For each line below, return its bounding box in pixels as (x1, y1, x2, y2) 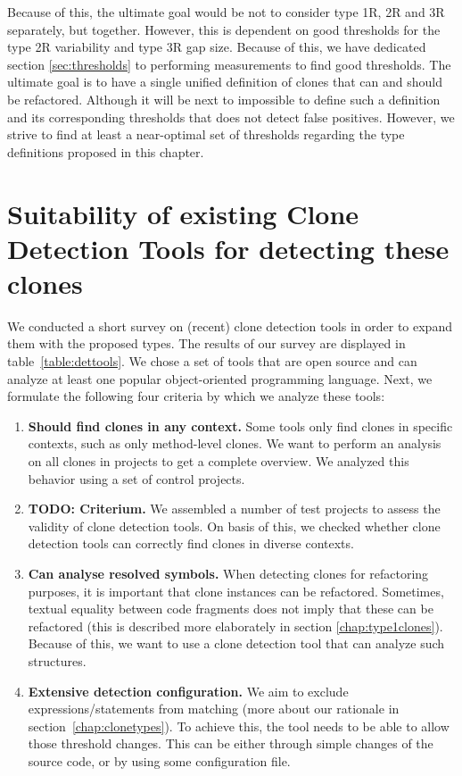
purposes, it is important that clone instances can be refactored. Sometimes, (28, 581, 444, 600)
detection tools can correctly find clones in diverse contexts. (28, 534, 354, 553)
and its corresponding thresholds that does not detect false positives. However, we (7, 107, 455, 126)
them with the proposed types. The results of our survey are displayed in (7, 334, 406, 353)
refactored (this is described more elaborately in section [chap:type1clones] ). (28, 616, 443, 635)
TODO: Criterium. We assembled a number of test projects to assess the (28, 499, 441, 518)
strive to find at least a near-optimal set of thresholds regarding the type (7, 125, 405, 144)
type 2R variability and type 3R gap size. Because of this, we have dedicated (7, 38, 426, 56)
